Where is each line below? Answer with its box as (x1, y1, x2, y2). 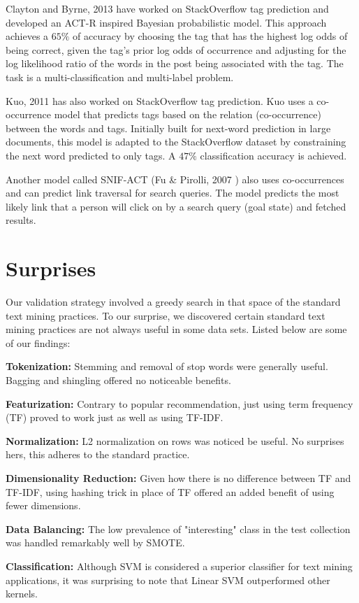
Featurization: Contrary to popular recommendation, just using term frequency (6, 396, 353, 411)
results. (6, 213, 36, 227)
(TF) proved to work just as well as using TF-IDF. (6, 410, 224, 425)
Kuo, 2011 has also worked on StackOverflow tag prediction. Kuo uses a (6, 93, 314, 108)
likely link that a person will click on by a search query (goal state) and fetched (6, 199, 346, 213)
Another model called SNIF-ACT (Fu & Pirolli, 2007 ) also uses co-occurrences (6, 171, 344, 186)
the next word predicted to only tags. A (6, 148, 176, 162)
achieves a (6, 29, 49, 43)
